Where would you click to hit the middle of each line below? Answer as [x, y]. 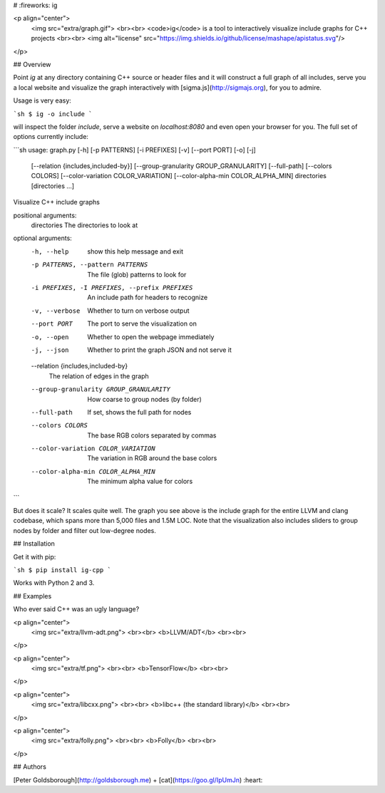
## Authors [30, 767]
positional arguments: [45, 215]
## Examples [32, 596]
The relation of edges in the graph [99, 376]
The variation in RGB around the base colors [152, 458]
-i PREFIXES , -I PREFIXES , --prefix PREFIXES [112, 287]
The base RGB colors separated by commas [152, 435]
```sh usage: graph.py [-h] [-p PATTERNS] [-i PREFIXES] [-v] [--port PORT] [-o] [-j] [134, 150]
